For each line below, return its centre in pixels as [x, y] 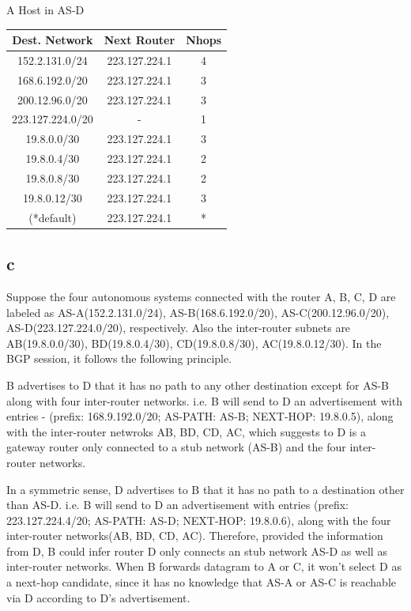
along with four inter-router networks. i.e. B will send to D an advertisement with [204, 400]
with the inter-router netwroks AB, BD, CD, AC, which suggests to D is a [186, 431]
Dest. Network [53, 40]
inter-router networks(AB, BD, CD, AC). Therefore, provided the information [195, 536]
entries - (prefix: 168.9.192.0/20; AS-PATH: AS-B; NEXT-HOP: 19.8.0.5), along [200, 416]
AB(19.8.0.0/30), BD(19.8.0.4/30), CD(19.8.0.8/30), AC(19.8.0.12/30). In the [194, 343]
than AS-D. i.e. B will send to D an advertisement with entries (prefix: [177, 505]
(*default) [53, 217]
